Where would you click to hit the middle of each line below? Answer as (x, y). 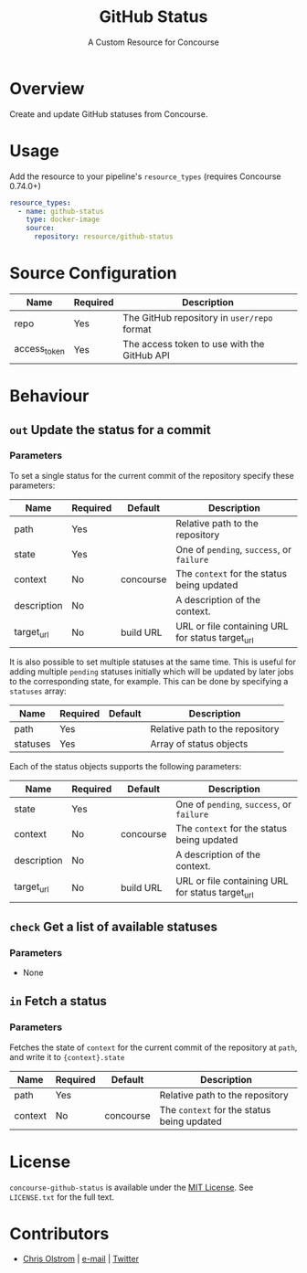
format (137, 329)
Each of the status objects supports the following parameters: (126, 766)
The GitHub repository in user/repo (198, 317)
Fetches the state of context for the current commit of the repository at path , (153, 1047)
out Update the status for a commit (111, 430)
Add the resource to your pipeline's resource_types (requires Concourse (145, 176)
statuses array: (38, 691)
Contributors (59, 1233)
